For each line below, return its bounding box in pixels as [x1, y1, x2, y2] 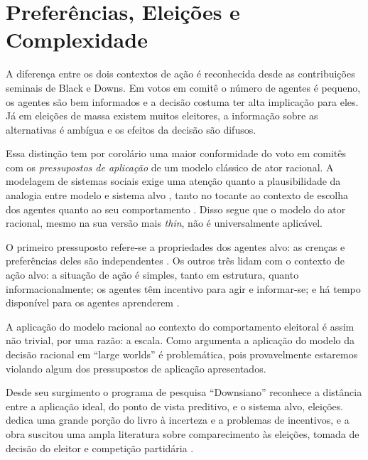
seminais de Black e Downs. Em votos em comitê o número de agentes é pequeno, [6, 80, 361, 95]
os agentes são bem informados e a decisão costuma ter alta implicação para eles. [6, 94, 359, 109]
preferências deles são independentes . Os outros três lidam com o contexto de [6, 253, 345, 268]
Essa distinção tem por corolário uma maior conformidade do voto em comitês [6, 146, 346, 161]
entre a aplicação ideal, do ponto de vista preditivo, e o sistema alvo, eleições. [6, 398, 344, 413]
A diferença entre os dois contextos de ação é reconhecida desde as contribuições [6, 66, 355, 81]
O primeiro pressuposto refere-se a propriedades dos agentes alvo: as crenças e [6, 239, 345, 254]
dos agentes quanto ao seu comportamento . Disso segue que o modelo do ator [6, 201, 346, 216]
